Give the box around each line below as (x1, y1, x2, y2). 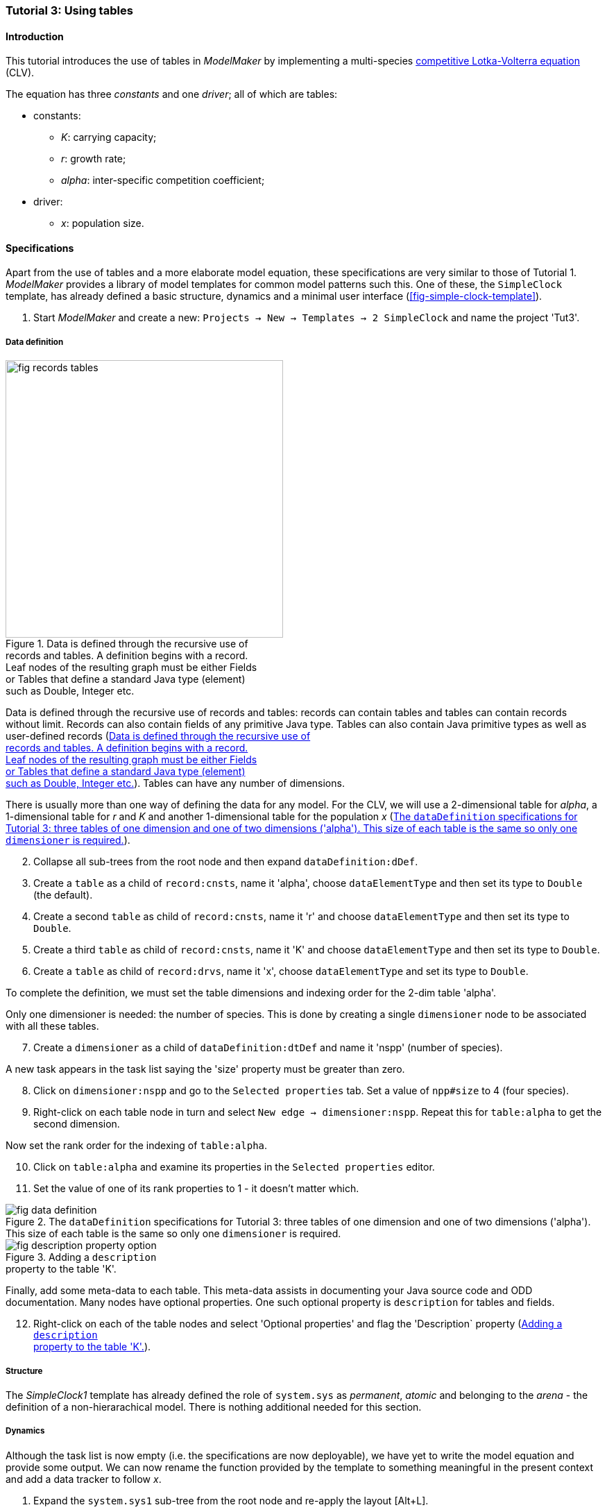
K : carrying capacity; (61, 131, 157, 144)
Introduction (6, 30, 64, 42)
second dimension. (33, 1118, 120, 1130)
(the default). (33, 889, 93, 901)
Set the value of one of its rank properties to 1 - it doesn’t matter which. (33, 1182, 359, 1195)
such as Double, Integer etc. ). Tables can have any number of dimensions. (6, 777, 345, 790)
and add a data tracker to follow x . (6, 1472, 162, 1485)
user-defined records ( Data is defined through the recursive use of (6, 730, 311, 742)
